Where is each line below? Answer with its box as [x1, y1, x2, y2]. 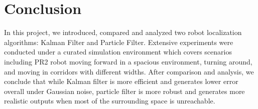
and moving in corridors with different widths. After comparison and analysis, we [4, 66, 254, 76]
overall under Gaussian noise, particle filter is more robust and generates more [4, 85, 245, 96]
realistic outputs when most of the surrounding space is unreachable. [4, 95, 215, 106]
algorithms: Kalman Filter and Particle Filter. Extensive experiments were [4, 36, 233, 47]
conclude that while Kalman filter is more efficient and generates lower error [4, 76, 238, 86]
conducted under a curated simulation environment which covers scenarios [4, 46, 232, 57]
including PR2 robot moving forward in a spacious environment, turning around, [4, 56, 252, 66]
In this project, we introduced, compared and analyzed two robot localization [4, 27, 242, 37]
